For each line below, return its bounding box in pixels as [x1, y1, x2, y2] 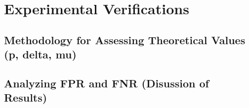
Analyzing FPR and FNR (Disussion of [4, 75, 209, 90]
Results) [4, 90, 47, 105]
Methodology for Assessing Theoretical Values [4, 32, 246, 47]
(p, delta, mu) [4, 47, 77, 62]
